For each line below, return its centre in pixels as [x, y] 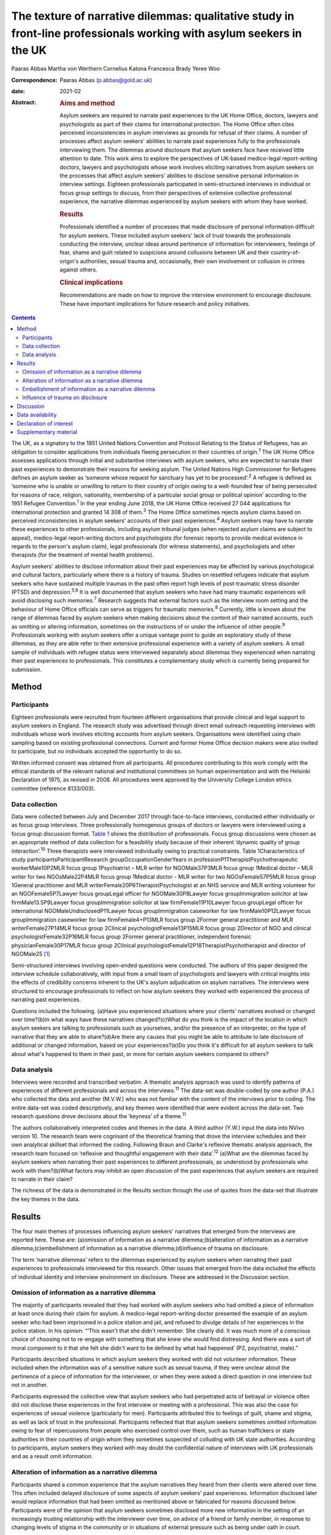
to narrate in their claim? [42, 1179]
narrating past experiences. [46, 1000]
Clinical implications [91, 282]
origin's [69, 261]
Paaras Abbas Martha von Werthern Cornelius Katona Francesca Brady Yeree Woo [116, 69]
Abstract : [24, 103]
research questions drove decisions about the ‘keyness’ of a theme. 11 [99, 1116]
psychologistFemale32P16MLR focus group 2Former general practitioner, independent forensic [131, 937]
